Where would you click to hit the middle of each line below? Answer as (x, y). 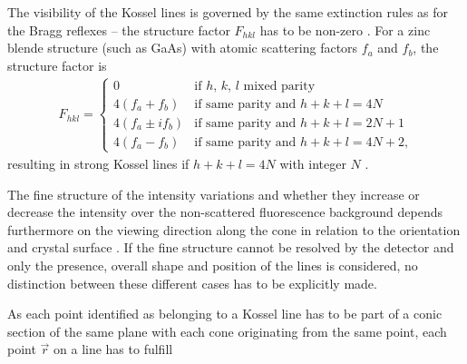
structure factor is (57, 65)
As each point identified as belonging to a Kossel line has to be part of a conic (225, 314)
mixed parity (279, 86)
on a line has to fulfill (113, 349)
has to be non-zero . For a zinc (345, 30)
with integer (313, 164)
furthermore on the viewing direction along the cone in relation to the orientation (234, 229)
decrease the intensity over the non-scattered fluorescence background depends (225, 212)
